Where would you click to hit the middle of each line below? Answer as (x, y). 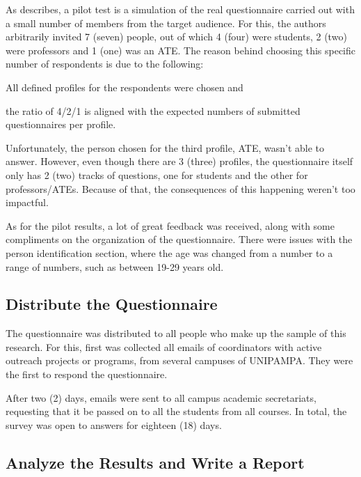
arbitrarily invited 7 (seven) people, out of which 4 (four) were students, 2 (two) (176, 37)
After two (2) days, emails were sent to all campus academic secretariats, (161, 397)
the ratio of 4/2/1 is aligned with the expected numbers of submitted (153, 110)
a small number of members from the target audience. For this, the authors (166, 23)
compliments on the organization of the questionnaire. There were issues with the (179, 239)
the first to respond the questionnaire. (87, 374)
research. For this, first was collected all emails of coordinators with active (164, 346)
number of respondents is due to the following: (105, 64)
